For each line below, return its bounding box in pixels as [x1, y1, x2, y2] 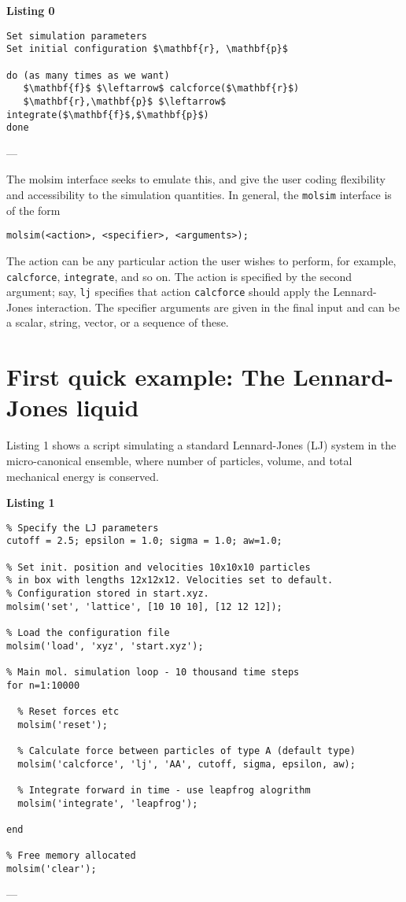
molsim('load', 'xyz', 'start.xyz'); [6, 640, 204, 652]
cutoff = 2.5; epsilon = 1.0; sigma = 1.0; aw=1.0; [6, 535, 282, 547]
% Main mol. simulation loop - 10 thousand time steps [6, 666, 300, 678]
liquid [76, 391, 139, 423]
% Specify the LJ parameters [6, 522, 159, 534]
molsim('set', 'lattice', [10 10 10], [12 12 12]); [6, 601, 282, 612]
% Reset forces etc [17, 705, 120, 717]
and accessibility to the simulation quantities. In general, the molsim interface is [6, 187, 392, 203]
